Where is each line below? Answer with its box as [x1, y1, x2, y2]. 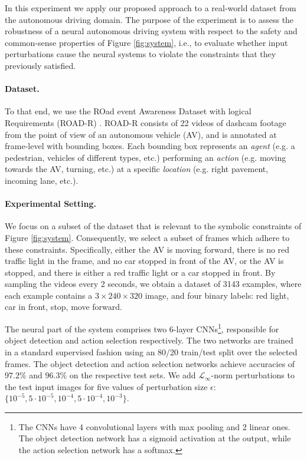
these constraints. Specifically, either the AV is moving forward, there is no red [5, 243, 290, 255]
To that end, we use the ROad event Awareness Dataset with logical [5, 105, 252, 117]
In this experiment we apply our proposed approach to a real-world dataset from [5, 2, 296, 14]
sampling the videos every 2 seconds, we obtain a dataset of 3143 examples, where [5, 278, 302, 290]
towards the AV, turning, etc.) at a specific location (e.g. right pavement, [5, 163, 269, 175]
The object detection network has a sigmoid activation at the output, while [18, 432, 291, 444]
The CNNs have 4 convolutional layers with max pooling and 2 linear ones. [18, 420, 290, 432]
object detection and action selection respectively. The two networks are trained [5, 334, 293, 346]
